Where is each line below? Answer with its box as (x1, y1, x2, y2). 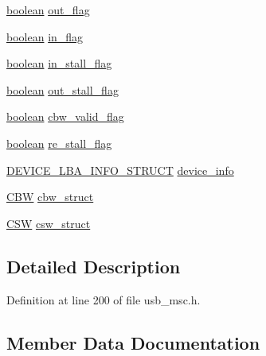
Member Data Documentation (6, 330, 260, 354)
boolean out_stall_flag (6, 81, 119, 98)
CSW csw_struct (6, 215, 91, 231)
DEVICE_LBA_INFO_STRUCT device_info (6, 161, 234, 178)
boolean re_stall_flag (6, 134, 112, 151)
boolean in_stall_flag (6, 55, 112, 72)
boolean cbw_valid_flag (6, 108, 124, 125)
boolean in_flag (6, 28, 84, 44)
